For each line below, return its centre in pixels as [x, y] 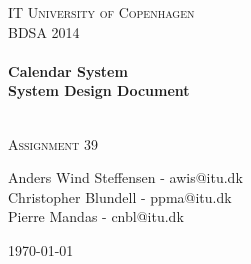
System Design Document [99, 90]
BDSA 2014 [44, 31]
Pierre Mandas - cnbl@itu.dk [96, 216]
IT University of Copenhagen [101, 12]
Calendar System [68, 70]
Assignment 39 [53, 143]
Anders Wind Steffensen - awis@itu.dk [125, 177]
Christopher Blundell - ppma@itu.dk [120, 196]
